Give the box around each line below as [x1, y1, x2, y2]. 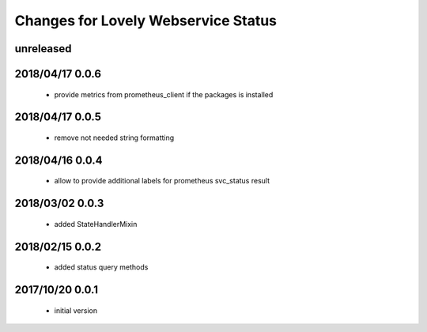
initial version [54, 305, 98, 315]
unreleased [14, 42, 72, 55]
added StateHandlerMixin [54, 219, 138, 228]
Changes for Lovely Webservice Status [14, 12, 277, 29]
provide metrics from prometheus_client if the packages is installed [54, 89, 274, 99]
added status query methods [54, 262, 149, 272]
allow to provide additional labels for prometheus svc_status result [54, 176, 270, 186]
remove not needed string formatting [54, 133, 175, 142]
